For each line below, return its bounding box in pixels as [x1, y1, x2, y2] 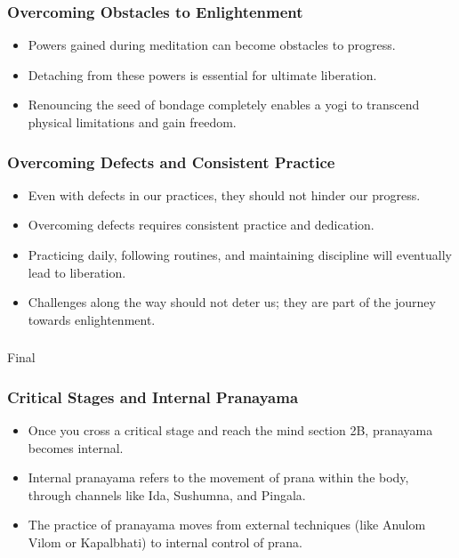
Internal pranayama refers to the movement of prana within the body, [28, 468, 409, 487]
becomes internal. [28, 438, 124, 457]
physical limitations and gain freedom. [28, 113, 237, 131]
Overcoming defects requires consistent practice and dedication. [28, 215, 374, 234]
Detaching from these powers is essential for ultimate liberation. [28, 65, 377, 84]
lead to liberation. [28, 263, 126, 281]
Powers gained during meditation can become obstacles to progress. [28, 36, 396, 54]
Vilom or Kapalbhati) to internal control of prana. [28, 533, 303, 552]
